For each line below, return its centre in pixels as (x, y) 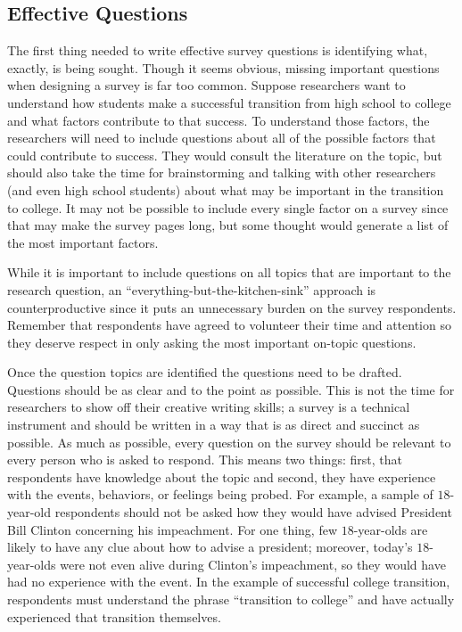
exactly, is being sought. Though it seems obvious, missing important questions (223, 67)
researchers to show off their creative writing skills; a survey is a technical (209, 407)
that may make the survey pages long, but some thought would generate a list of (228, 225)
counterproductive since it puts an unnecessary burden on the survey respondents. (232, 307)
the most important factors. (83, 242)
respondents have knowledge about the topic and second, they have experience (222, 476)
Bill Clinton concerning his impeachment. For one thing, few (173, 529)
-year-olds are (391, 529)
